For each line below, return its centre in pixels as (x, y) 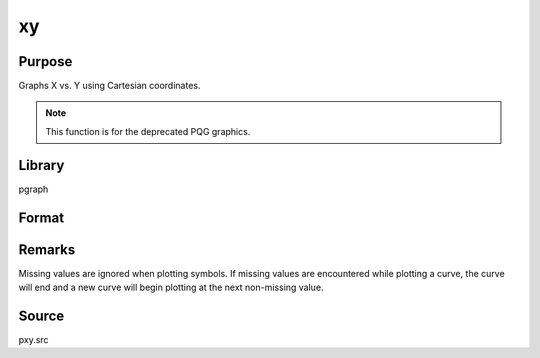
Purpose (45, 61)
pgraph (33, 189)
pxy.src (33, 339)
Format (41, 217)
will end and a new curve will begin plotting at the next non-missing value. (171, 287)
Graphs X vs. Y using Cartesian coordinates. (109, 86)
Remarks (47, 249)
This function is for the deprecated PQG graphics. (148, 131)
